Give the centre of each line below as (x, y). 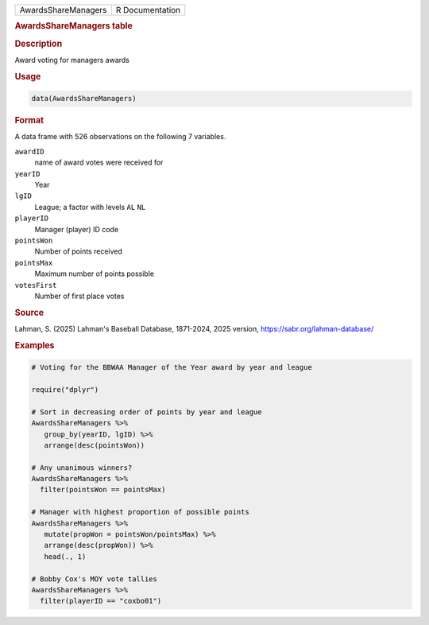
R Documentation (148, 10)
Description (39, 44)
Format (29, 121)
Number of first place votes (79, 296)
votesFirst (36, 285)
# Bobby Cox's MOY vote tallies (95, 579)
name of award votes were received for (99, 162)
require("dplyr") (65, 389)
